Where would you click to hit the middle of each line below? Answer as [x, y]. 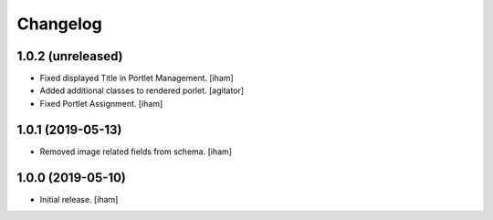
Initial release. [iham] [79, 199]
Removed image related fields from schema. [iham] [136, 152]
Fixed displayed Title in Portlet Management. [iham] [137, 79]
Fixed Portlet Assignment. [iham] [101, 103]
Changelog [59, 24]
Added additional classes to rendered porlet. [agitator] [142, 90]
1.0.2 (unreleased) [70, 56]
